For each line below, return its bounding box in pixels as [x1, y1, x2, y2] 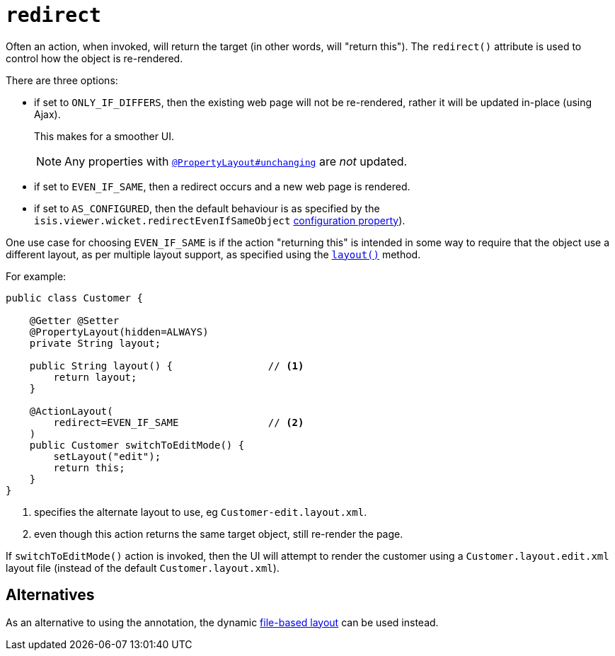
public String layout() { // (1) [29, 359, 304, 372]
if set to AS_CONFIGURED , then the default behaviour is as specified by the [34, 202, 380, 214]
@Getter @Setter [29, 314, 120, 326]
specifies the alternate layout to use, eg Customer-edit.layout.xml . [34, 505, 367, 518]
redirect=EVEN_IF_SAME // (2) [53, 416, 304, 428]
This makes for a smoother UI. [34, 130, 175, 142]
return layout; [53, 371, 137, 383]
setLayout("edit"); [53, 450, 161, 462]
